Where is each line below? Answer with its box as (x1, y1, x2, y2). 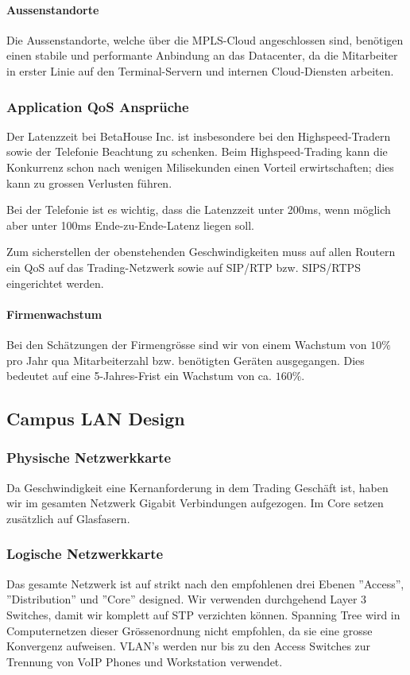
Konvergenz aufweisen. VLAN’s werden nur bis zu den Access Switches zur (6, 638, 371, 654)
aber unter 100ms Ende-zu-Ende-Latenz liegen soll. (6, 216, 254, 233)
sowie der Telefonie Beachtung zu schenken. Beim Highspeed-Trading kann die (6, 143, 388, 160)
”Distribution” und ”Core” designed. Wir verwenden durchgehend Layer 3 (6, 591, 367, 607)
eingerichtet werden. (6, 274, 104, 291)
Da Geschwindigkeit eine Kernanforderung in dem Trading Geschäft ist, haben (6, 479, 389, 495)
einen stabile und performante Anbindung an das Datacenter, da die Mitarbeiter (6, 47, 398, 64)
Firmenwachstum (6, 305, 102, 322)
